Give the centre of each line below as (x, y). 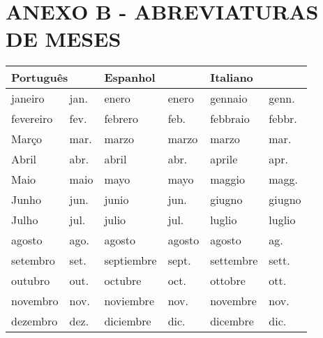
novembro (35, 301)
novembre (233, 301)
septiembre (130, 260)
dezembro (35, 321)
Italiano (232, 78)
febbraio (230, 119)
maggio (227, 179)
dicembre (232, 321)
